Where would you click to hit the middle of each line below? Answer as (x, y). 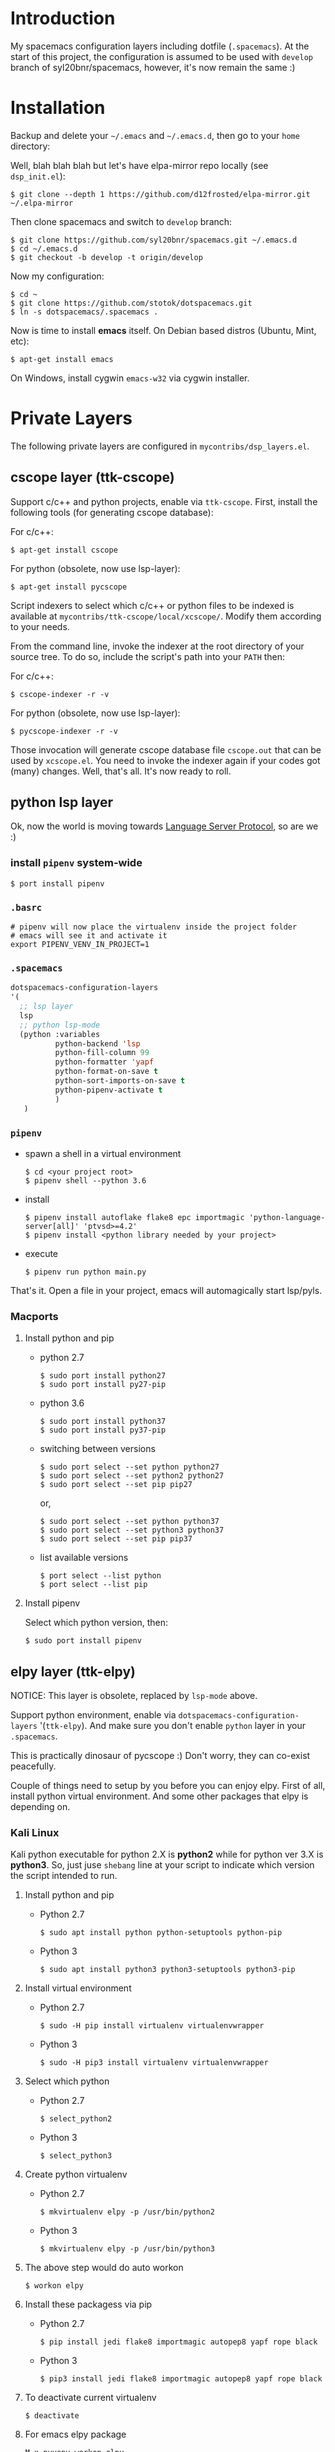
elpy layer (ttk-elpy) (73, 1671)
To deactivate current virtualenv (90, 2398)
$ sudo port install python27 (103, 1376)
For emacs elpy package (75, 2434)
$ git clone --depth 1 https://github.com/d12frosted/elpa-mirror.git (160, 194)
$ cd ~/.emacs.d (44, 248)
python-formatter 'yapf (104, 1062)
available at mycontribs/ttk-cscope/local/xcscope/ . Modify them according (166, 616)
